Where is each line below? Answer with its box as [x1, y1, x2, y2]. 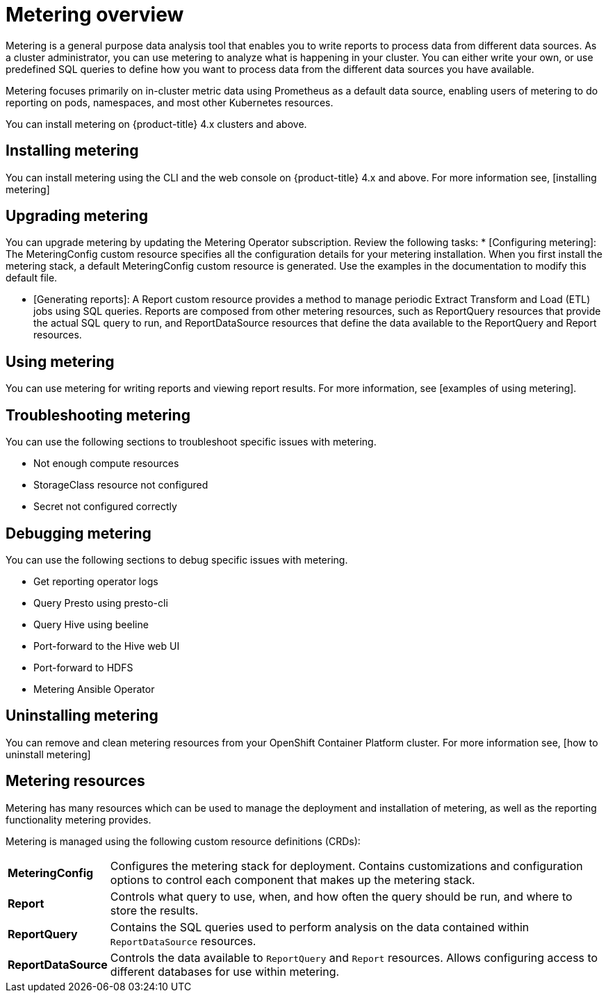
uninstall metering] [6, 748, 91, 760]
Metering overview [6, 3, 184, 26]
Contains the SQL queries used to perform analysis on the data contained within [110, 919, 529, 934]
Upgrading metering [6, 207, 148, 225]
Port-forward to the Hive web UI [33, 639, 180, 652]
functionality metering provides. [6, 813, 151, 826]
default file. [6, 272, 58, 284]
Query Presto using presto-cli [33, 596, 168, 609]
